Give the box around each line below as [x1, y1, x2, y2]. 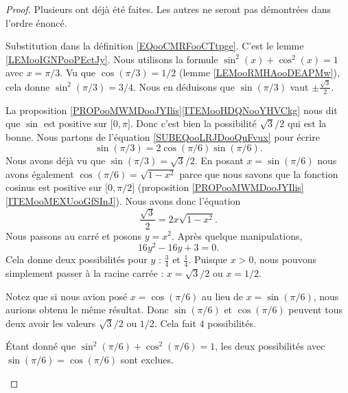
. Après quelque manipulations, [171, 228, 303, 243]
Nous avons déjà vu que [5, 153, 106, 168]
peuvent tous [288, 302, 343, 317]
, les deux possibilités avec [215, 339, 325, 353]
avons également [5, 166, 74, 181]
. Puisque [188, 252, 228, 267]
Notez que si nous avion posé [5, 289, 128, 303]
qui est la [287, 116, 327, 131]
